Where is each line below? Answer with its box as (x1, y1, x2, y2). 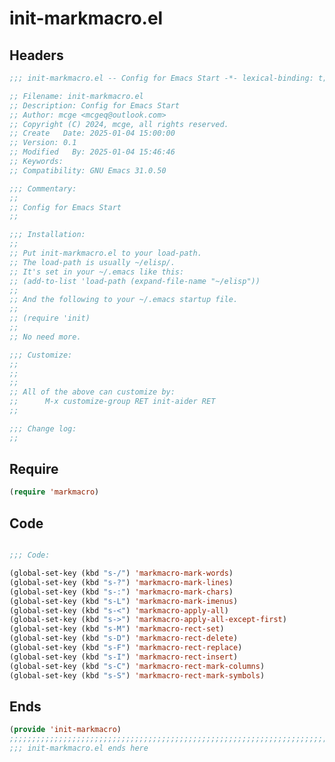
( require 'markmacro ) (9, 487, 100, 497)
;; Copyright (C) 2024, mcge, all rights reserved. (9, 119, 229, 129)
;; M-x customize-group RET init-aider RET (9, 397, 216, 407)
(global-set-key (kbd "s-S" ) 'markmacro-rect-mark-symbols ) (9, 670, 266, 681)
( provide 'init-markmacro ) (9, 725, 122, 735)
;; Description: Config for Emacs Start (9, 100, 181, 111)
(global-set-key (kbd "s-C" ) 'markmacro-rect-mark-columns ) (9, 661, 266, 671)
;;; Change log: (9, 423, 77, 434)
